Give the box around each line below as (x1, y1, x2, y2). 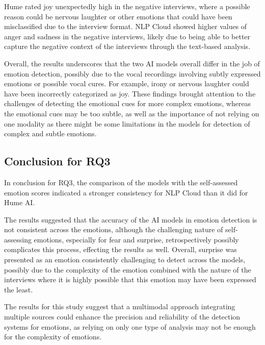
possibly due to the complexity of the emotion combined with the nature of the (4, 264, 251, 275)
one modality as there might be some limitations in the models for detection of (4, 118, 250, 129)
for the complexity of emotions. (4, 331, 102, 342)
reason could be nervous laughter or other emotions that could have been (4, 11, 232, 21)
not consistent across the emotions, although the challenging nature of (4, 224, 223, 235)
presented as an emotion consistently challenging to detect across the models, (4, 254, 246, 265)
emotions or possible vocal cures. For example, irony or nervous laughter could (4, 78, 249, 89)
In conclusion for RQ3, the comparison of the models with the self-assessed (4, 177, 238, 187)
